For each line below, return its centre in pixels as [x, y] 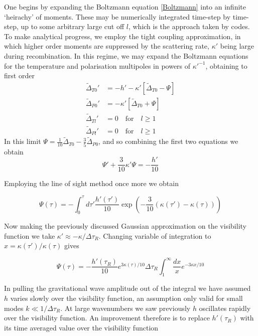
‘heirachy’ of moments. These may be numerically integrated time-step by [117, 16]
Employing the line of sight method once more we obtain [91, 183]
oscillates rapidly [225, 308]
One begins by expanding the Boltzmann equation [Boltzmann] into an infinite [125, 7]
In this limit [23, 141]
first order [19, 75]
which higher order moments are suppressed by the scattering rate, [107, 46]
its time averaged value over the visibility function [81, 327]
